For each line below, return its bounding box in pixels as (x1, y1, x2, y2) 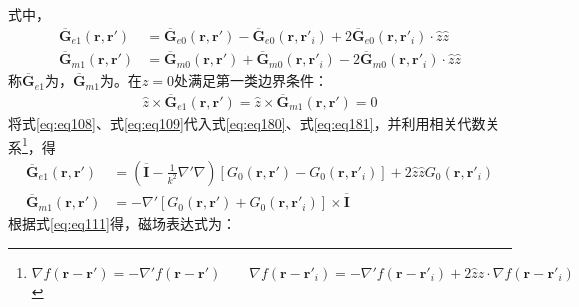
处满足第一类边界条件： (174, 70, 329, 91)
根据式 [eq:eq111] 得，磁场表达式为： (8, 213, 236, 234)
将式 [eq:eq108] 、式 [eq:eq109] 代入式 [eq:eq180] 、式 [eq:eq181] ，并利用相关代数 (8, 112, 486, 133)
